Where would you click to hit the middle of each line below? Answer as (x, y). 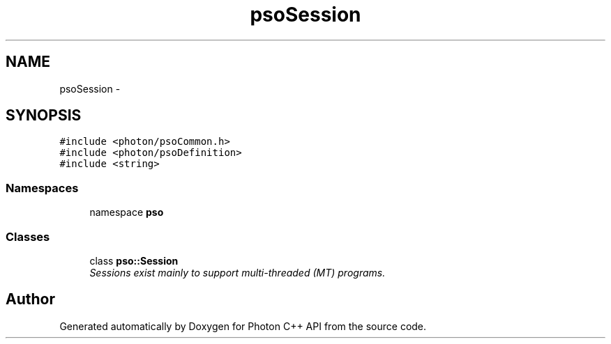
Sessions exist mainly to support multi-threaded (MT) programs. (237, 272)
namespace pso (127, 212)
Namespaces (42, 188)
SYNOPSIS (44, 116)
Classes (28, 236)
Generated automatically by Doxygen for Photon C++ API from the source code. (243, 326)
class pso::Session (134, 260)
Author (30, 299)
